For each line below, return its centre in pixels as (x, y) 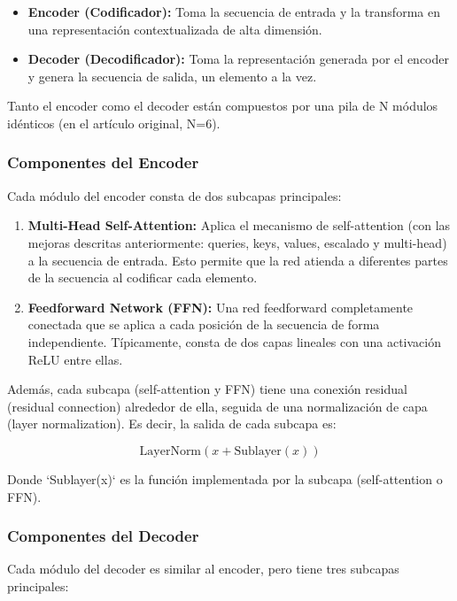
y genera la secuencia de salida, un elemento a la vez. (172, 76)
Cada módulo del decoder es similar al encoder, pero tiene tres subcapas (203, 569)
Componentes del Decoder (103, 536)
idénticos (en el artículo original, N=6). (114, 123)
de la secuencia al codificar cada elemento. (143, 277)
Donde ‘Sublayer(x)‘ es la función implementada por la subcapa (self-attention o (225, 478)
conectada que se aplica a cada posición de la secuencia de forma (204, 324)
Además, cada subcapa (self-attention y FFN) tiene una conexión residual (207, 389)
